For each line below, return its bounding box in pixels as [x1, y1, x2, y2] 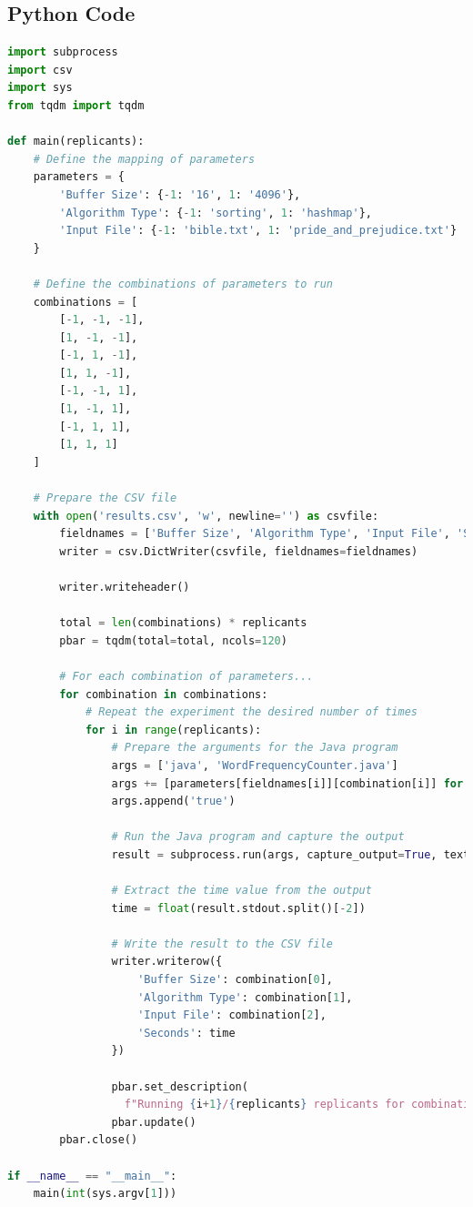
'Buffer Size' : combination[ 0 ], [137, 973, 333, 987]
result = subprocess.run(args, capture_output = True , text [111, 847, 470, 861]
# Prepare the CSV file [33, 492, 177, 505]
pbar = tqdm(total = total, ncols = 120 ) [59, 634, 287, 647]
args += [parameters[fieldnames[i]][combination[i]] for [111, 776, 464, 790]
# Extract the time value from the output [111, 884, 372, 898]
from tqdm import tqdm [7, 98, 145, 112]
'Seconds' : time [137, 1026, 236, 1040]
